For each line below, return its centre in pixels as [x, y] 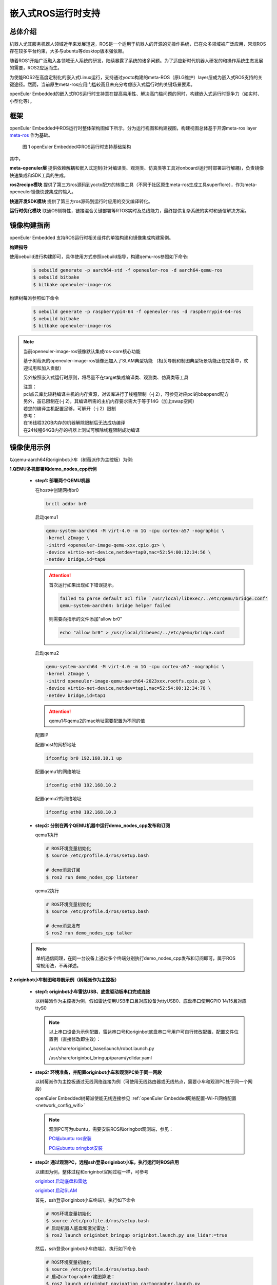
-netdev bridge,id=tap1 [76, 695]
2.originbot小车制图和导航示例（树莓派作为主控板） [64, 980]
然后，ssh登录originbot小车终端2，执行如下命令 [86, 1249]
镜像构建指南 [30, 225]
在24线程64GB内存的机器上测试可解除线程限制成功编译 [82, 430]
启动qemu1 [47, 517]
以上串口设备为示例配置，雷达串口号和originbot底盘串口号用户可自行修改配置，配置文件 [142, 1032]
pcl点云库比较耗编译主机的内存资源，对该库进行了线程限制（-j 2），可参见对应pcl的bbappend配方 [126, 394]
